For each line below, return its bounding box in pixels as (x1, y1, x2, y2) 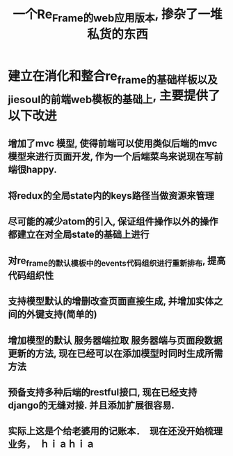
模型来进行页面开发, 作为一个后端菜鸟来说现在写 (8, 151, 214, 162)
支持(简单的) (44, 308, 97, 321)
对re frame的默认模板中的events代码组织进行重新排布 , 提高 (8, 254, 226, 268)
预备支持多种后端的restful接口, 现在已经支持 (8, 386, 198, 398)
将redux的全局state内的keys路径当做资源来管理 (8, 190, 215, 202)
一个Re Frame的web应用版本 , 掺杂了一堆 (13, 6, 223, 24)
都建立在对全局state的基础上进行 (8, 229, 150, 241)
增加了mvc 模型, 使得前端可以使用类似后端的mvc (8, 137, 218, 150)
